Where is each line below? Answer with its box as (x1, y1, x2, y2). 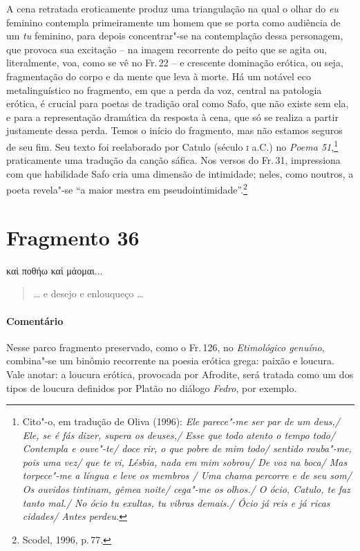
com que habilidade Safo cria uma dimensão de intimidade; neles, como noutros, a (6, 166, 354, 180)
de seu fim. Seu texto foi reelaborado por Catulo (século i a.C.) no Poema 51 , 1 (6, 137, 338, 153)
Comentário (6, 313, 64, 328)
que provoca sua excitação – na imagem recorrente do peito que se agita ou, (6, 41, 328, 56)
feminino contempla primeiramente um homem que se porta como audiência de (6, 15, 341, 29)
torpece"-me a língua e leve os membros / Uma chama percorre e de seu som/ (22, 468, 352, 483)
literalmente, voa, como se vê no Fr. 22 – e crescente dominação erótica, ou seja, (6, 55, 343, 70)
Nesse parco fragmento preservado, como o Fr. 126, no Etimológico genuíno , (6, 339, 325, 354)
